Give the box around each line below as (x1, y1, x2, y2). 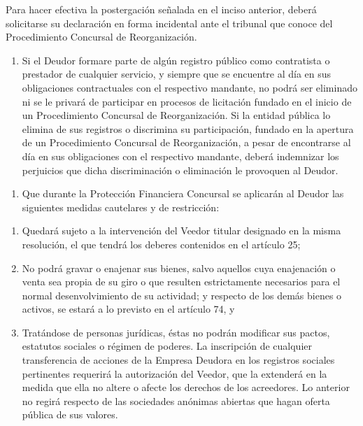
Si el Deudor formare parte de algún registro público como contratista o (22, 52, 330, 67)
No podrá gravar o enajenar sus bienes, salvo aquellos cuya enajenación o (22, 260, 336, 275)
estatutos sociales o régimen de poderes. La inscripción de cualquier (22, 339, 312, 353)
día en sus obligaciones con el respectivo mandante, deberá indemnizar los (22, 148, 339, 163)
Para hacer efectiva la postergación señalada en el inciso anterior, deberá (6, 2, 317, 16)
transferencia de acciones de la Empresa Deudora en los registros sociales (22, 353, 335, 367)
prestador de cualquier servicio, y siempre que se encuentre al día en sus (22, 66, 332, 81)
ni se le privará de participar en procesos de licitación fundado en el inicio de (22, 94, 352, 108)
